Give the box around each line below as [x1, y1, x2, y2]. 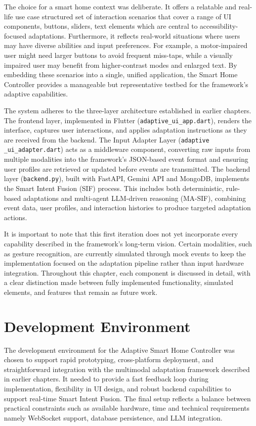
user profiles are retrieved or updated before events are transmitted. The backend [4, 163, 251, 174]
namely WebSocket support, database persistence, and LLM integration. [4, 412, 223, 423]
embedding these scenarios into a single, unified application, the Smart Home [4, 69, 238, 80]
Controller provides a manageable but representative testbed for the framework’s [4, 79, 249, 89]
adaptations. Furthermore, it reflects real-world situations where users [28, 30, 240, 41]
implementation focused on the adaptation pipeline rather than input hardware [4, 258, 244, 268]
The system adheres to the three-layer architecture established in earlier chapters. [4, 105, 252, 115]
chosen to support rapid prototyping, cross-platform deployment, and [4, 354, 213, 365]
